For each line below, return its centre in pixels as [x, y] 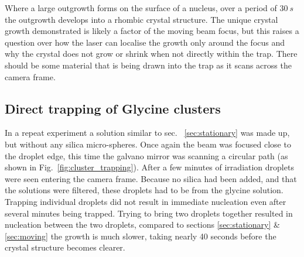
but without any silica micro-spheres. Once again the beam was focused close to [148, 144]
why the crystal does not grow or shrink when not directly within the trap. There [151, 54]
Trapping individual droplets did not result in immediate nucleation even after [146, 201]
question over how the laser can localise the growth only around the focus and [145, 42]
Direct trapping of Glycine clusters [113, 108]
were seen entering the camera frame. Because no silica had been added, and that [151, 178]
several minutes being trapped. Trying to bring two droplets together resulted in [149, 213]
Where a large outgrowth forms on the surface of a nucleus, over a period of [141, 8]
